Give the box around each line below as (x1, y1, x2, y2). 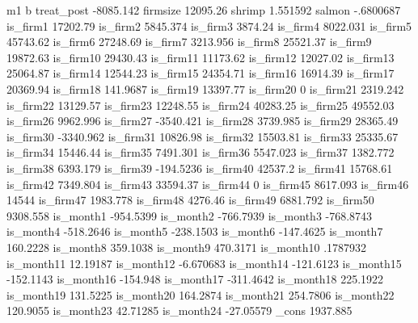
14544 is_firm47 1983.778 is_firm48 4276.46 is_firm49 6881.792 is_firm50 (6, 191, 374, 208)
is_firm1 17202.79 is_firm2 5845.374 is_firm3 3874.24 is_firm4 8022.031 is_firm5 (6, 17, 412, 34)
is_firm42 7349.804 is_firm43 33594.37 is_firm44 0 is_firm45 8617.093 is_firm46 (6, 175, 409, 192)
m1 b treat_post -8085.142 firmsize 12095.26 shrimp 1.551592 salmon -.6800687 (6, 2, 401, 18)
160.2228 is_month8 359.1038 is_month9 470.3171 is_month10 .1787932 (6, 238, 367, 255)
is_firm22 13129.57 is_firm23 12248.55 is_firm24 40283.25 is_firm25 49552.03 (6, 96, 395, 113)
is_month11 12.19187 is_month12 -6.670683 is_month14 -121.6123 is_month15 (6, 254, 402, 271)
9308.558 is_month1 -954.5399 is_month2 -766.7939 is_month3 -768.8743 (6, 207, 373, 224)
